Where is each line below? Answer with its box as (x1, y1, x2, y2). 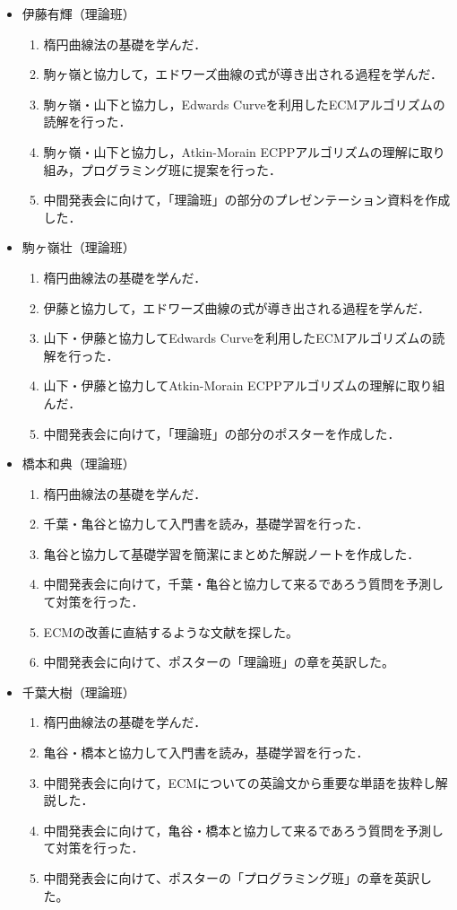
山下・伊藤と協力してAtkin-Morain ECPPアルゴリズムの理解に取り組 (43, 376, 445, 395)
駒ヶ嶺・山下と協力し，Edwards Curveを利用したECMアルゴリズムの (43, 94, 445, 113)
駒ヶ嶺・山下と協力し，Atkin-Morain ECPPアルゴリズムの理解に (43, 142, 420, 161)
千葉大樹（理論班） (22, 682, 135, 701)
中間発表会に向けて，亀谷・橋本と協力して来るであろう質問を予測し (43, 820, 444, 839)
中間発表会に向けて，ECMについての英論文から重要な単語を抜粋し (43, 773, 435, 792)
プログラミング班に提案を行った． (81, 160, 282, 179)
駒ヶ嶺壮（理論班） (22, 238, 135, 257)
